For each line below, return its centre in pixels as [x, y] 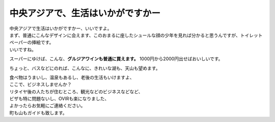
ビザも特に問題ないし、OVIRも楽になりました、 [59, 99]
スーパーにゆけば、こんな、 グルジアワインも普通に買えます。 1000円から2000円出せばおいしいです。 [116, 59]
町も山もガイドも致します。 [38, 113]
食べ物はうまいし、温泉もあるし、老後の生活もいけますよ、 [72, 77]
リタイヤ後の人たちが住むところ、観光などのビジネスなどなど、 [76, 92]
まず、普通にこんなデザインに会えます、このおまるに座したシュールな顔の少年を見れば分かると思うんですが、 [125, 35]
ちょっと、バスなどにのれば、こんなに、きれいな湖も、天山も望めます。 [85, 68]
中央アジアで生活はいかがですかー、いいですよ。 [61, 28]
